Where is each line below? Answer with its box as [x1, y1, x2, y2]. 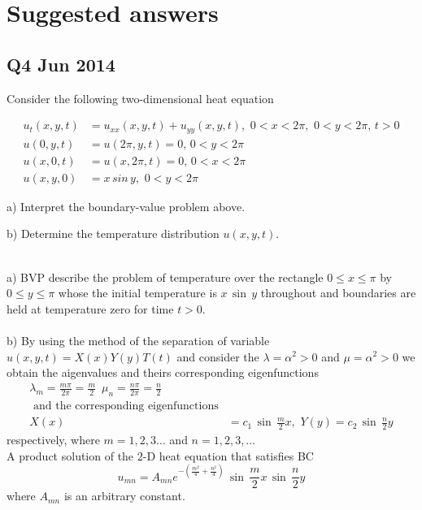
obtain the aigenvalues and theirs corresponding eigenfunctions [7, 364, 319, 381]
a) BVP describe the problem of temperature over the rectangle [7, 268, 324, 285]
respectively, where [7, 430, 100, 447]
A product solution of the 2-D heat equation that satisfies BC [7, 447, 314, 464]
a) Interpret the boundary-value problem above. [7, 197, 246, 214]
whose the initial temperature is [58, 284, 217, 301]
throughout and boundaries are [260, 284, 416, 301]
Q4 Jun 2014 [7, 51, 115, 76]
